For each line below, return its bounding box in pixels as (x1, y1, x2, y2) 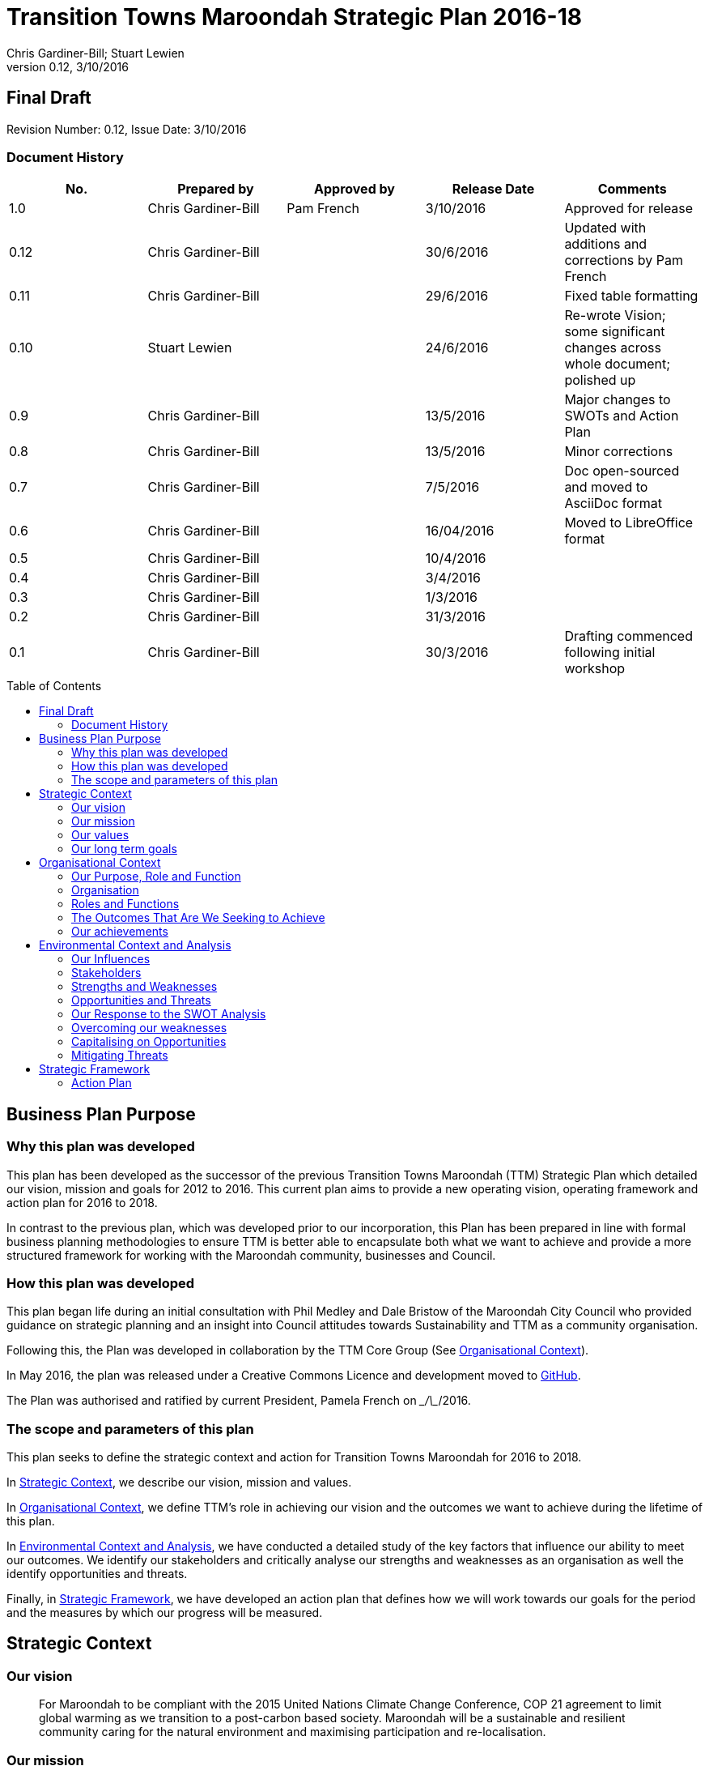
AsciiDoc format (564, 495, 663, 512)
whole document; (564, 356, 671, 373)
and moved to (564, 479, 648, 496)
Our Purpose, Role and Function (71, 869, 241, 884)
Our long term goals (71, 842, 177, 856)
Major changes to (564, 391, 671, 408)
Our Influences (71, 952, 151, 966)
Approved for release (564, 200, 694, 217)
